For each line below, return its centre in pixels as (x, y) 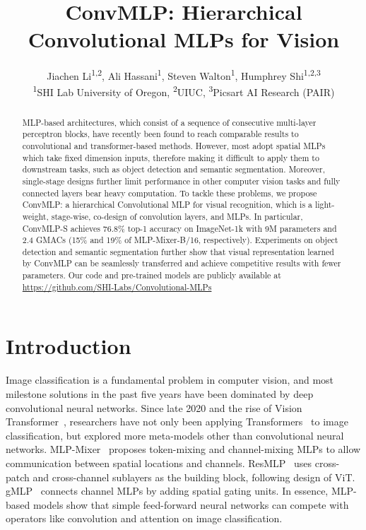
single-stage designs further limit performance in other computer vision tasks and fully (181, 181)
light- (325, 205)
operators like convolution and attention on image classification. (144, 518)
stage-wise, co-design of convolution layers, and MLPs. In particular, (177, 216)
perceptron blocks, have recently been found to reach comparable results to (160, 134)
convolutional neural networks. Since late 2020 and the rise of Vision (154, 407)
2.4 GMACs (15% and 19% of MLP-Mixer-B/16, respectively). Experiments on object (180, 240)
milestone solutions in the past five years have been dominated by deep (160, 393)
